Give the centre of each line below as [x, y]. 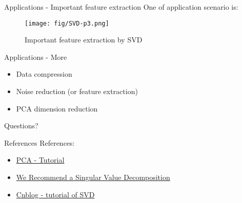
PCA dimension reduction [57, 108]
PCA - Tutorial [40, 160]
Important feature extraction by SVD [84, 40]
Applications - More [36, 57]
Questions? [21, 126]
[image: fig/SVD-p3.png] [67, 23]
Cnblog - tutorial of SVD [55, 194]
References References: [39, 142]
